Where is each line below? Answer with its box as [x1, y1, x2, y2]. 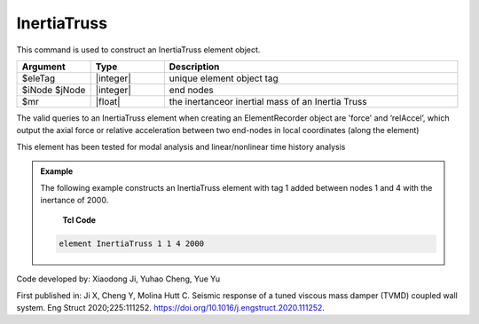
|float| [95, 95, 121, 107]
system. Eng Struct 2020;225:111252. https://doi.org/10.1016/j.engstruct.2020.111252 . [16, 303, 326, 313]
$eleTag [21, 72, 56, 84]
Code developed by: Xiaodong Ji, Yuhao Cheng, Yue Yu [16, 273, 221, 284]
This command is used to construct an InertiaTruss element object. [16, 44, 261, 55]
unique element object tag [169, 72, 279, 84]
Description [169, 60, 220, 73]
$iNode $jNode [21, 83, 86, 96]
